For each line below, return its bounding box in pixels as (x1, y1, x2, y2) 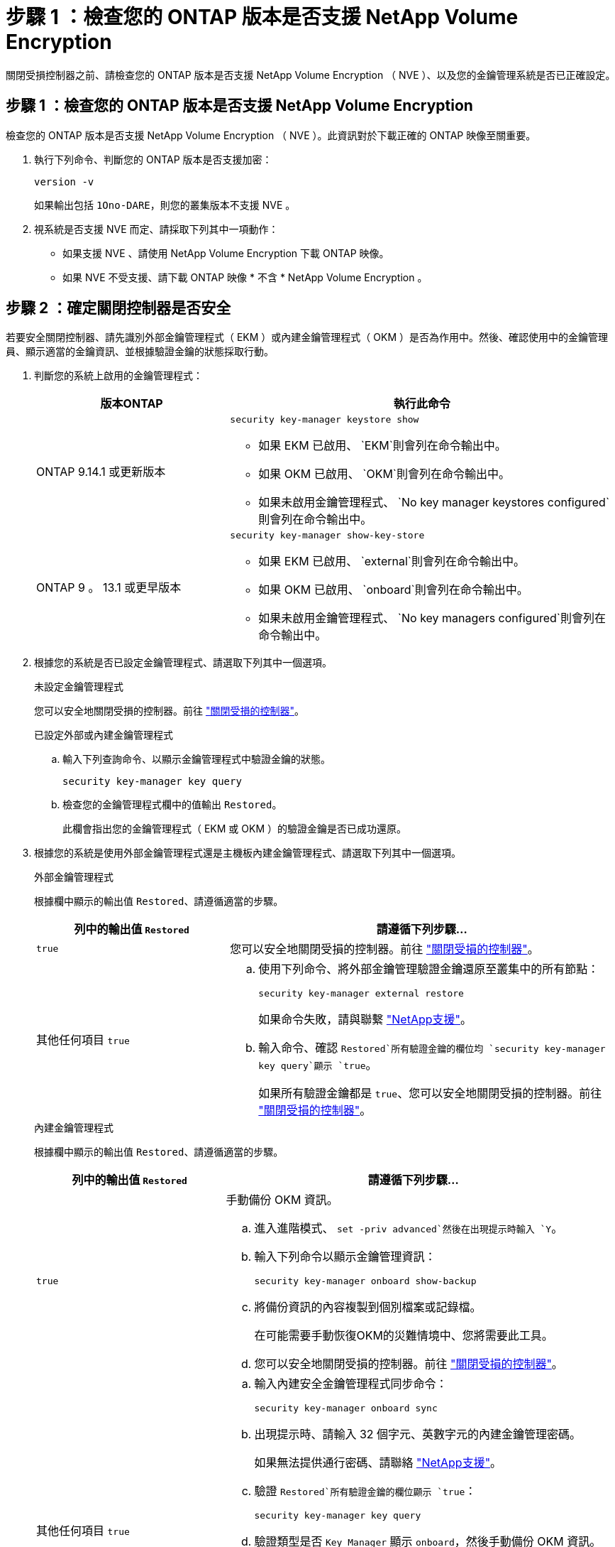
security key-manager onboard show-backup (254, 1276, 477, 1287)
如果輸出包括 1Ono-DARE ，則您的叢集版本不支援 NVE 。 (34, 198, 296, 211)
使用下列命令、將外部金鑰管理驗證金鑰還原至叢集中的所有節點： (258, 962, 599, 977)
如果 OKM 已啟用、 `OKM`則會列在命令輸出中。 (258, 467, 511, 482)
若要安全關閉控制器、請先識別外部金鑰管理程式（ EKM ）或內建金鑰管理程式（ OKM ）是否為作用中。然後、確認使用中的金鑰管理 (6, 331, 608, 344)
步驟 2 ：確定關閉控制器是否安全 (6, 299, 231, 317)
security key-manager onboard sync (254, 1403, 438, 1414)
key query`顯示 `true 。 (258, 1058, 377, 1073)
